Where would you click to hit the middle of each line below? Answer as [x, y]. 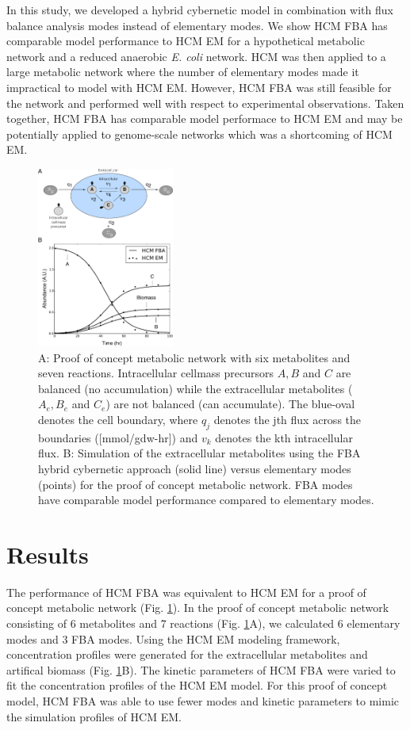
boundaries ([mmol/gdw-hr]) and [118, 437]
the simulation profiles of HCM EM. [94, 716]
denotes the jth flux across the [287, 419]
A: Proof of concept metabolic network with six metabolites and [194, 357]
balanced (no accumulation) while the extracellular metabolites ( [195, 388]
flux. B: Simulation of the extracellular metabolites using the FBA [199, 453]
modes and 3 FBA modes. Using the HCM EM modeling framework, [173, 638]
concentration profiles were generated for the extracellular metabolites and [187, 654]
